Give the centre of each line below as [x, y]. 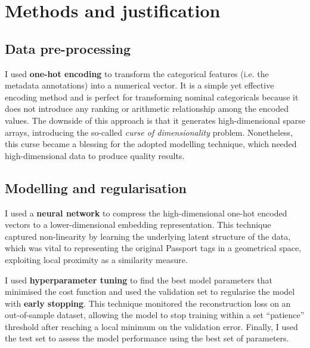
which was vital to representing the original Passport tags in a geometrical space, [153, 248]
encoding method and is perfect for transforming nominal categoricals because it [152, 97]
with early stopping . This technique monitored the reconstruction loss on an [148, 303]
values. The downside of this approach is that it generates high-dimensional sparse [155, 120]
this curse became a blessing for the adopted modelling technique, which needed [151, 144]
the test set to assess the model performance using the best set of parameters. [147, 338]
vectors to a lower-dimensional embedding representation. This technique [138, 225]
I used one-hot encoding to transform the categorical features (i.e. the [137, 73]
